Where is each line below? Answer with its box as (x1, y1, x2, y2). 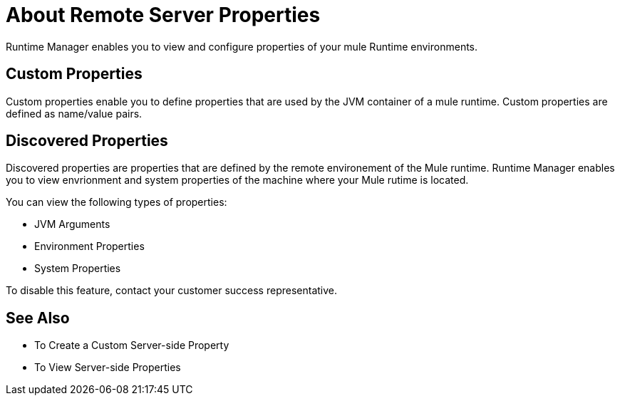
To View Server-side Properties (34, 361, 181, 374)
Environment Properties (34, 240, 145, 253)
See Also (6, 308, 70, 327)
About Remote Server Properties (6, 3, 321, 27)
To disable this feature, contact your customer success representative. (6, 284, 338, 297)
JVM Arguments (34, 218, 110, 231)
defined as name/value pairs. (6, 107, 143, 120)
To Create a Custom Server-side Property (34, 339, 229, 352)
